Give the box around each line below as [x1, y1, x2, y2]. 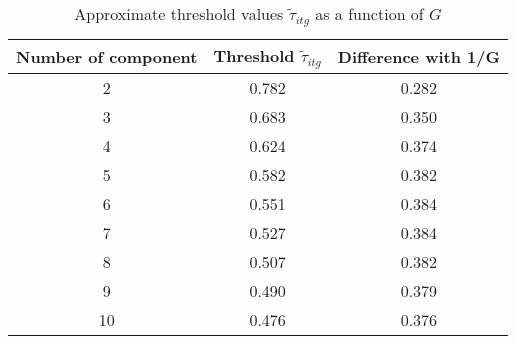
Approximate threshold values [74, 2, 284, 25]
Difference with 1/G [337, 44, 500, 68]
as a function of [315, 2, 424, 25]
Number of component [16, 44, 198, 68]
